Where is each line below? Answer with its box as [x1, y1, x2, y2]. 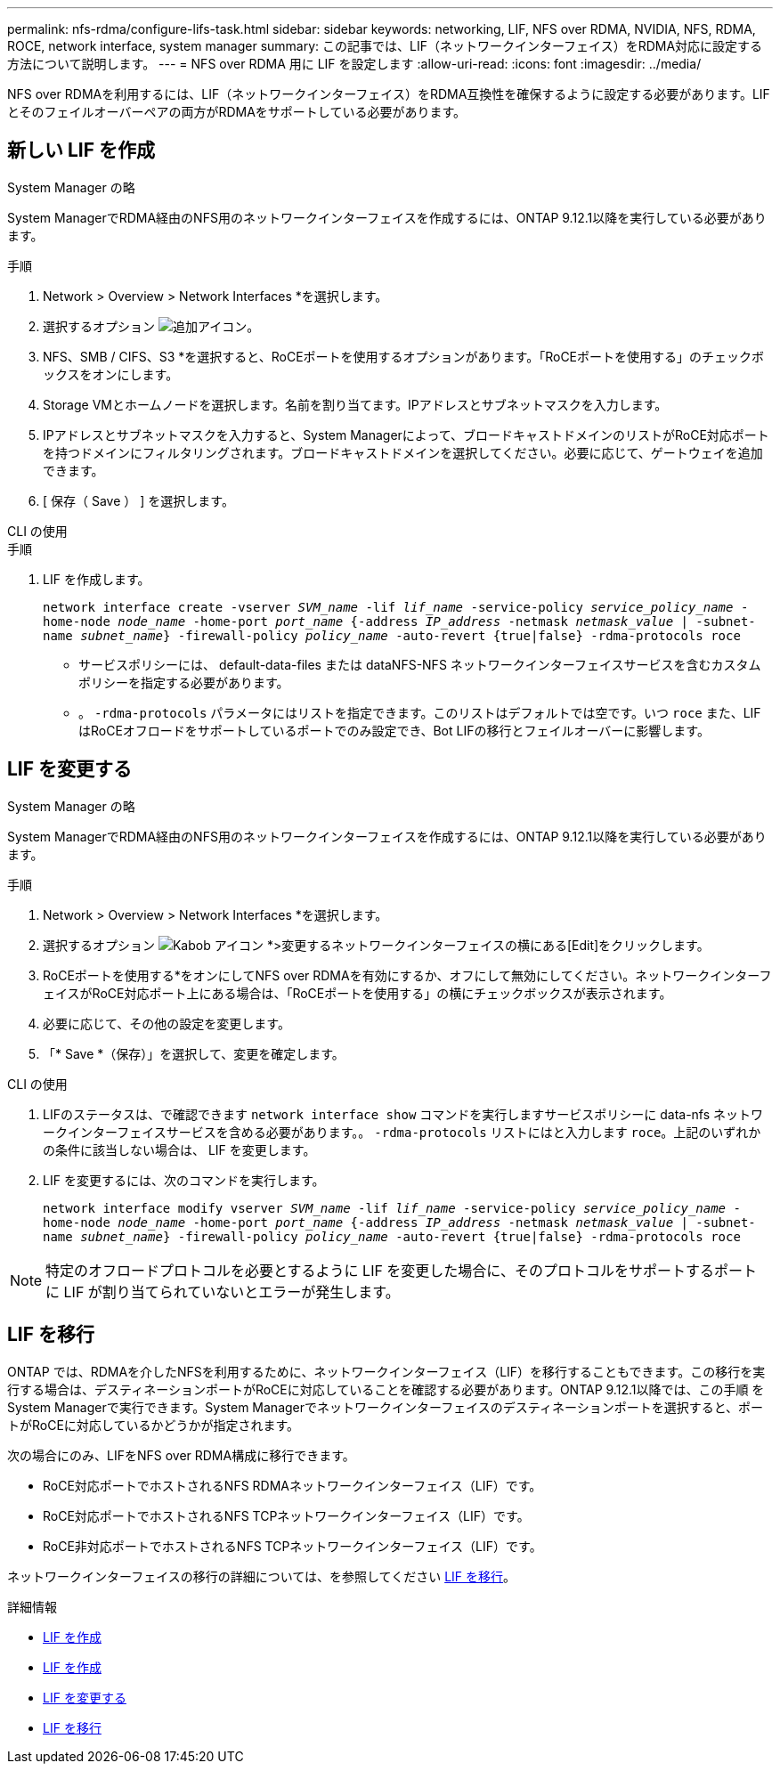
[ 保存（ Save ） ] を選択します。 [43, 492, 234, 508]
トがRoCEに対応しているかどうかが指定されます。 [7, 1417, 300, 1433]
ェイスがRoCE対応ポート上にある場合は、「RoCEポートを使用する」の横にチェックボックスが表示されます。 [43, 985, 672, 1001]
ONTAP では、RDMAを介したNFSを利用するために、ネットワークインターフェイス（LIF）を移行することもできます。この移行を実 [7, 1363, 766, 1379]
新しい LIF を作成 [7, 139, 156, 162]
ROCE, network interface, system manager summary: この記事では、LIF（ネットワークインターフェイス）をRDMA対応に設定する [7, 38, 763, 53]
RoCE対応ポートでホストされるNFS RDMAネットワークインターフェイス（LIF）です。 [43, 1477, 542, 1493]
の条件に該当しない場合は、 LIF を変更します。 [43, 1141, 316, 1158]
